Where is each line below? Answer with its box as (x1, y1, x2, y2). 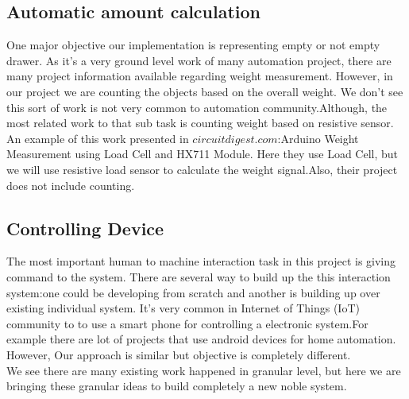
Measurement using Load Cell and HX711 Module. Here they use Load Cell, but (6, 145, 399, 162)
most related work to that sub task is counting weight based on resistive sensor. (6, 114, 394, 131)
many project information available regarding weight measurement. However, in (6, 68, 393, 84)
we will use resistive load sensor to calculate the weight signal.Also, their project (6, 161, 398, 177)
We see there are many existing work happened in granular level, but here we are (6, 362, 401, 378)
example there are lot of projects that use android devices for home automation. (6, 331, 396, 347)
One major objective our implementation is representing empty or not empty (6, 37, 380, 53)
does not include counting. (6, 176, 135, 193)
